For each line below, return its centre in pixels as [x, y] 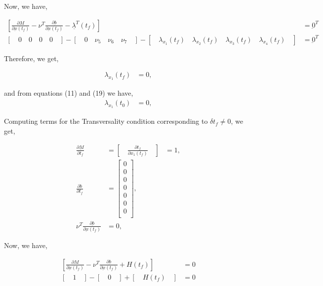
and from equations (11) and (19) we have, [69, 93]
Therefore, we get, [31, 58]
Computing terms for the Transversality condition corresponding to [106, 121]
